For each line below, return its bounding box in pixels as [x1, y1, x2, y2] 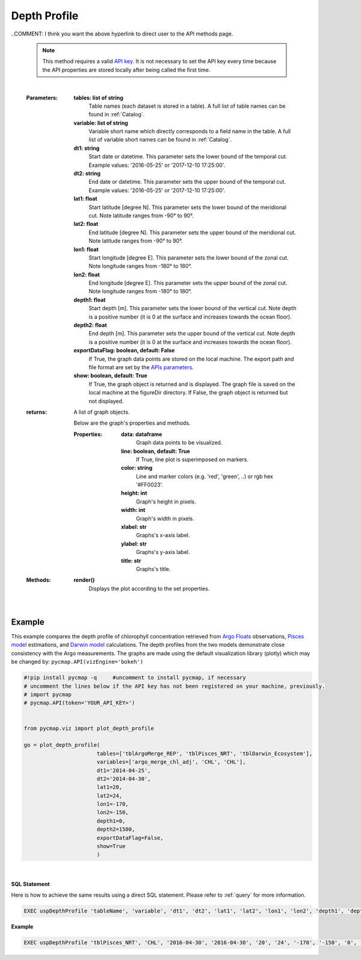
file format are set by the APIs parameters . [88, 364, 194, 370]
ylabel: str [121, 540, 147, 547]
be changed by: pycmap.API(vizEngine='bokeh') [11, 658, 144, 665]
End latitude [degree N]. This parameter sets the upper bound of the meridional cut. [88, 229, 296, 236]
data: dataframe [121, 431, 162, 438]
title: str [121, 557, 141, 564]
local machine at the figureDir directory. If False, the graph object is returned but [88, 389, 288, 396]
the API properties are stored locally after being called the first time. [42, 66, 211, 73]
